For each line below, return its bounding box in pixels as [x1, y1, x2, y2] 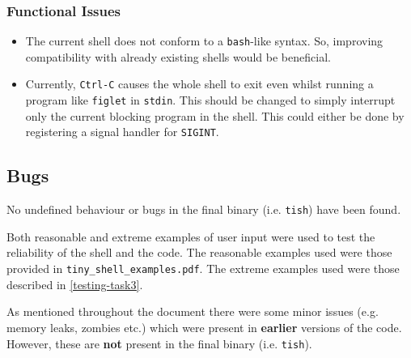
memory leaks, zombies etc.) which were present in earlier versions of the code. [6, 318, 402, 335]
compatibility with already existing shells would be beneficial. [25, 48, 331, 65]
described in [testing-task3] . [6, 275, 143, 292]
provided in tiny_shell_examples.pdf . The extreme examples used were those [6, 260, 400, 277]
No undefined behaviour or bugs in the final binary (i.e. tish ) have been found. [6, 201, 401, 218]
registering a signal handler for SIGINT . [25, 123, 219, 140]
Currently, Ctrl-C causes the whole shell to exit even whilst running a [25, 75, 374, 92]
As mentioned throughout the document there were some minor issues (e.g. [6, 303, 379, 320]
